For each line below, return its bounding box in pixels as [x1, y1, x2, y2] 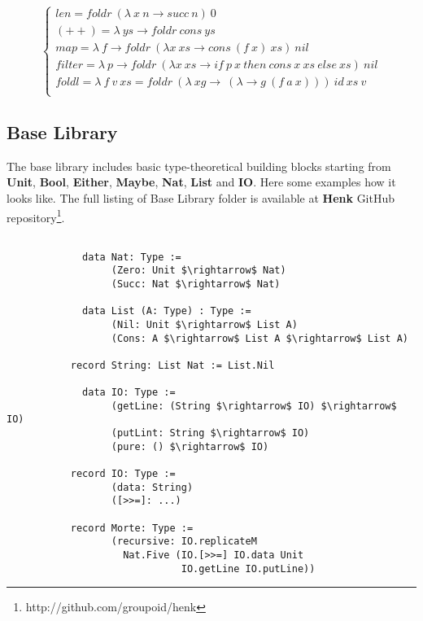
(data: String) [111, 481, 194, 493]
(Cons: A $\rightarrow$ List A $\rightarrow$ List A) [111, 332, 408, 344]
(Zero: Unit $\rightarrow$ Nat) [111, 265, 286, 277]
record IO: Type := [70, 468, 176, 480]
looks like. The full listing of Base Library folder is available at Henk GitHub [7, 190, 395, 207]
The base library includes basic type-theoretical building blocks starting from [7, 157, 391, 174]
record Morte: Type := [70, 522, 194, 534]
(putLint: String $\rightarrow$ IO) [111, 427, 310, 440]
